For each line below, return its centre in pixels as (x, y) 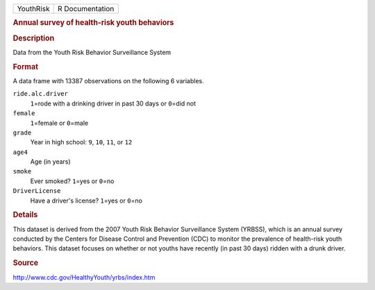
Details (25, 215)
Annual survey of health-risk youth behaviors (93, 23)
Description (34, 38)
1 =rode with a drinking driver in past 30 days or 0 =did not (113, 103)
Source (26, 263)
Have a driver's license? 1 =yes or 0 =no (86, 201)
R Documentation (86, 9)
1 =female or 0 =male (59, 123)
